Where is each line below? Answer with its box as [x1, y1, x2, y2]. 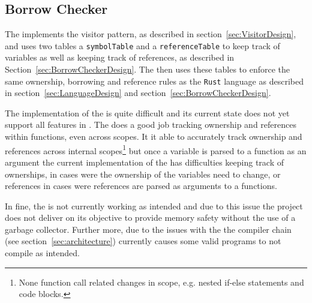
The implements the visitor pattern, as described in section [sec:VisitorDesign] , [5, 28, 296, 40]
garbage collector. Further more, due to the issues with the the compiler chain [5, 223, 292, 235]
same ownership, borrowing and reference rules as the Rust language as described [5, 74, 304, 87]
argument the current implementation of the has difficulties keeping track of [5, 155, 284, 168]
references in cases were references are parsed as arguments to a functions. [5, 179, 277, 192]
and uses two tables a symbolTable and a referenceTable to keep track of [5, 39, 280, 52]
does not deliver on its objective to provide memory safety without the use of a [5, 211, 296, 224]
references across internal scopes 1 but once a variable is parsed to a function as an [5, 142, 307, 157]
